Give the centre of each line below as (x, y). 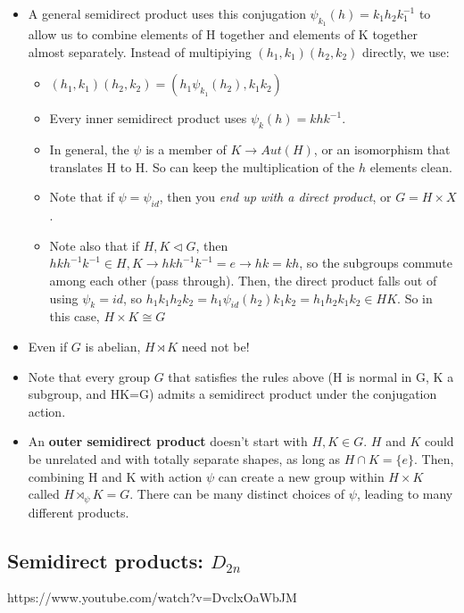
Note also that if (95, 245)
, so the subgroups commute (376, 263)
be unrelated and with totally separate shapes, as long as (184, 458)
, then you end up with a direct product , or (275, 197)
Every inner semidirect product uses (148, 118)
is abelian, (113, 346)
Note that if (82, 197)
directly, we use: (406, 51)
